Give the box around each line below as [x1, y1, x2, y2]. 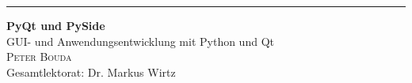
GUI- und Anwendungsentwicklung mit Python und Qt [6, 32, 274, 49]
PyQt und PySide [6, 17, 105, 33]
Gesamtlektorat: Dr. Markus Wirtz [6, 63, 176, 80]
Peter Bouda [6, 48, 72, 65]
